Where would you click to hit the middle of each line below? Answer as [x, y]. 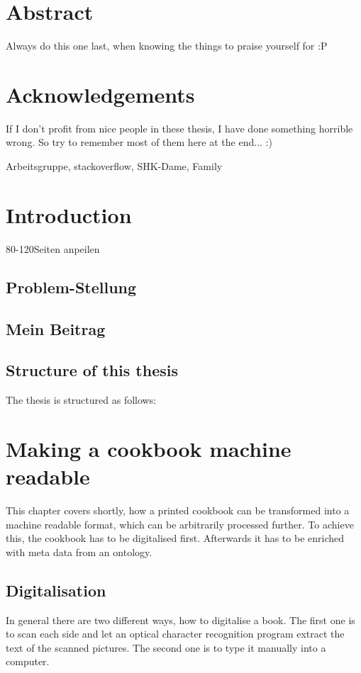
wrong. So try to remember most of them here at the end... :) [139, 142]
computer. [28, 661]
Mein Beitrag [56, 328]
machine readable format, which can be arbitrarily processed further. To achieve [180, 524]
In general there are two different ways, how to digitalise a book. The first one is [180, 620]
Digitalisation [56, 590]
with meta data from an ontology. [79, 552]
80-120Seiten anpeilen [53, 248]
